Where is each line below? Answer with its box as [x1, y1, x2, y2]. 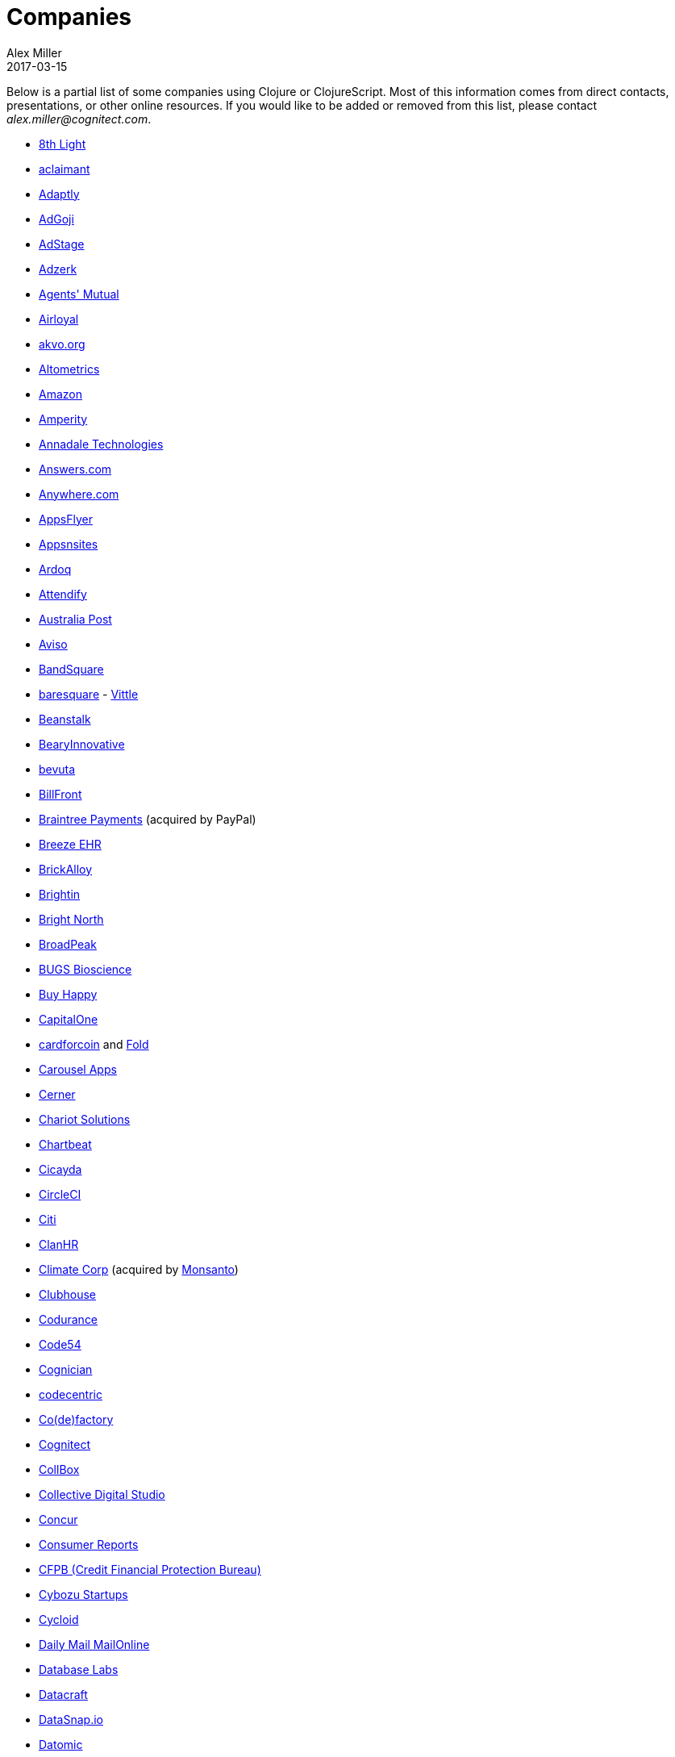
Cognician [39, 1362, 93, 1376]
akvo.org [39, 336, 85, 351]
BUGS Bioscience [39, 962, 132, 976]
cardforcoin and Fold [39, 1037, 149, 1051]
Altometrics [39, 361, 100, 376]
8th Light [39, 136, 86, 151]
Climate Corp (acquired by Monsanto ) [39, 1262, 239, 1276]
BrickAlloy [39, 862, 93, 876]
